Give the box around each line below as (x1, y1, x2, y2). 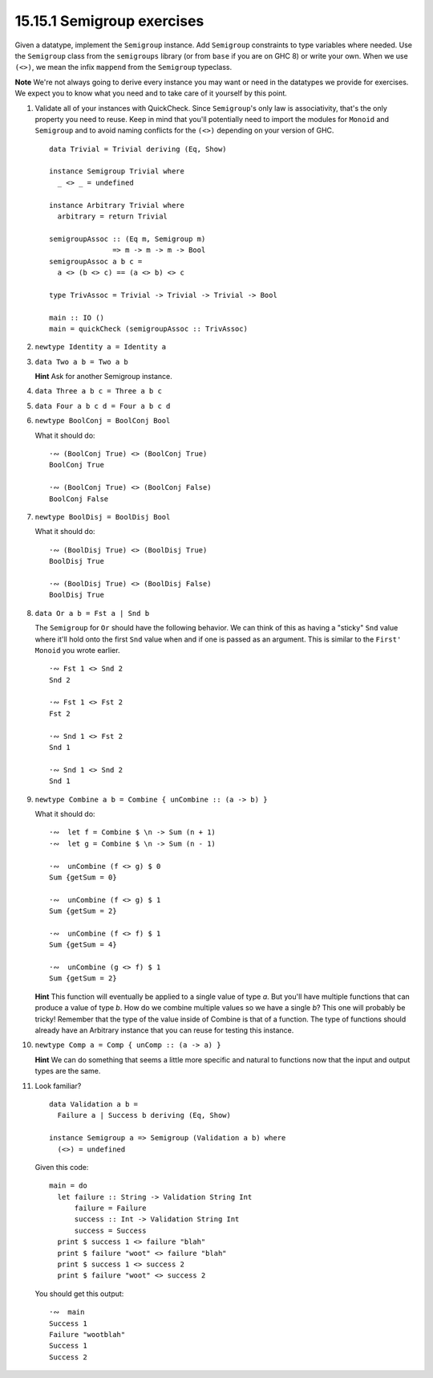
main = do (49, 1181, 87, 1190)
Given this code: (34, 1162, 89, 1172)
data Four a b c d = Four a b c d (34, 402, 171, 410)
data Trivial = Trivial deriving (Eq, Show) (49, 145, 228, 153)
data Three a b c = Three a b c (34, 386, 162, 396)
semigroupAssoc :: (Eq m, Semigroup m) (49, 234, 206, 243)
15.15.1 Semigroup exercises (14, 12, 204, 30)
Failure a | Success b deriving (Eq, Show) (57, 1111, 232, 1120)
